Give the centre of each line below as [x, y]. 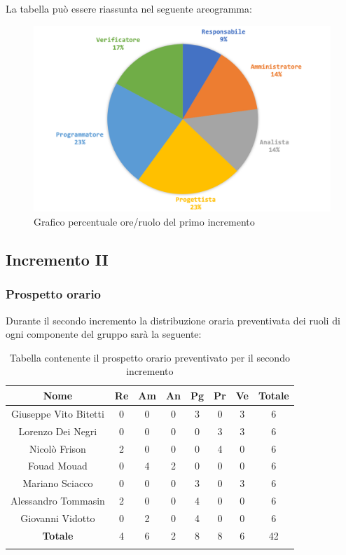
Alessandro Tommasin [58, 501]
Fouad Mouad [58, 466]
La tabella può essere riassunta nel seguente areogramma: [129, 8]
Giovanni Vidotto [58, 518]
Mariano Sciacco [58, 483]
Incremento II [57, 259]
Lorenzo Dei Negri [58, 431]
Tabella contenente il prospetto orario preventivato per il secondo [150, 357]
